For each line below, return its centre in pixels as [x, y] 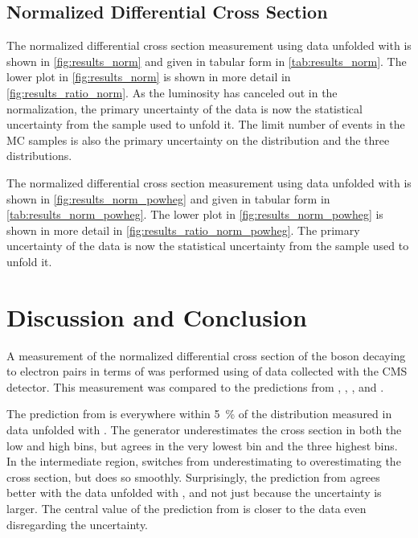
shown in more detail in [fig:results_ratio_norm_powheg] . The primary [183, 230]
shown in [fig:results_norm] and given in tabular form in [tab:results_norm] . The [207, 61]
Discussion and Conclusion [157, 316]
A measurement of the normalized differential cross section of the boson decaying [206, 355]
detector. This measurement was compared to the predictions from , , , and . [195, 386]
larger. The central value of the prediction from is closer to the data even [186, 508]
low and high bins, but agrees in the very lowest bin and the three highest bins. [202, 445]
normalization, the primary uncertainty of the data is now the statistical [184, 108]
